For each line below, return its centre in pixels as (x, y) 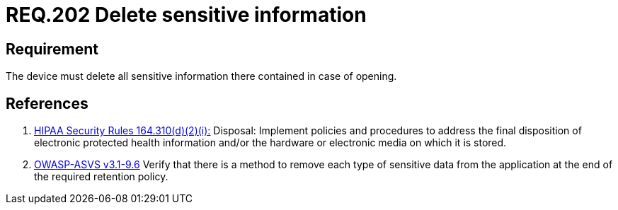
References (47, 103)
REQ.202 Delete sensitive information (186, 15)
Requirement (52, 49)
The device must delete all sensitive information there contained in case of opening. (201, 76)
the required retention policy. (101, 177)
